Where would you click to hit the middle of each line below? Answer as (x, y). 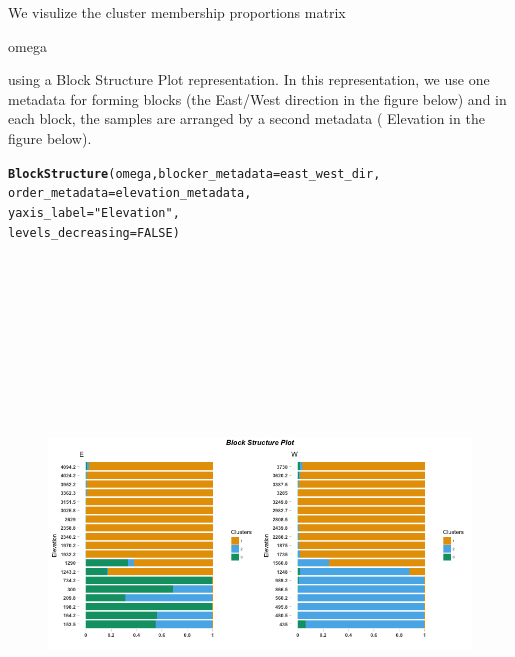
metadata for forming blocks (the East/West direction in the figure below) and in (257, 98)
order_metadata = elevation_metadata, (130, 193)
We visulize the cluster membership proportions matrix (177, 12)
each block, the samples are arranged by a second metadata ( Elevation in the (246, 118)
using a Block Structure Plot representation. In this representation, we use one (249, 79)
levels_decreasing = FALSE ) (94, 232)
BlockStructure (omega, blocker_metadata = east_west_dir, (194, 173)
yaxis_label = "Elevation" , (94, 212)
